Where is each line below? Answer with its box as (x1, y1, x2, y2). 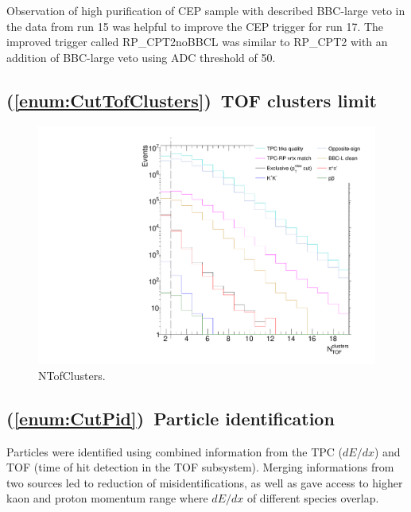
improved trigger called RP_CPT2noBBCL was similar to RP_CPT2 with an (6, 33, 388, 50)
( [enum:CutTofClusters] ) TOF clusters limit (6, 87, 377, 112)
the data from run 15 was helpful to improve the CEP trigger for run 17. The (6, 17, 384, 34)
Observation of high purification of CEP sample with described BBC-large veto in (6, 2, 405, 18)
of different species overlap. (246, 490, 379, 506)
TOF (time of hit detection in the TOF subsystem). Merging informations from (6, 459, 394, 475)
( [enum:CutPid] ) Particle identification (6, 405, 335, 430)
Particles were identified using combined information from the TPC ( (6, 443, 343, 460)
